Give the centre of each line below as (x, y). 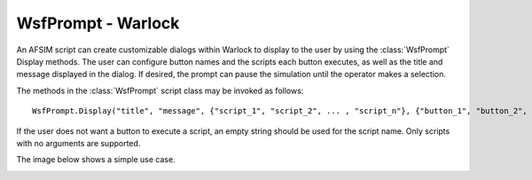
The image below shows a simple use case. (96, 160)
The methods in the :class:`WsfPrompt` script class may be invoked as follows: (160, 90)
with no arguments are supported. (78, 143)
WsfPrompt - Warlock (98, 23)
